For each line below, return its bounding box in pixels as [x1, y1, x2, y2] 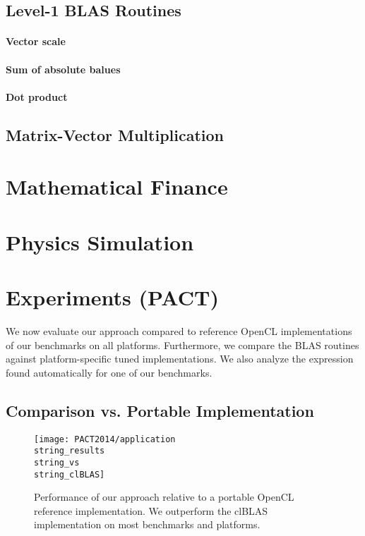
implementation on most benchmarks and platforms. [34, 517, 261, 532]
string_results [34, 446, 105, 456]
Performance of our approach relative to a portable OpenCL [34, 489, 294, 504]
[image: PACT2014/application [34, 434, 176, 444]
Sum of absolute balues [6, 61, 121, 76]
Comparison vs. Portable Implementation [6, 399, 314, 421]
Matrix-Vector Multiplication [6, 123, 224, 145]
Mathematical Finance [6, 172, 228, 201]
